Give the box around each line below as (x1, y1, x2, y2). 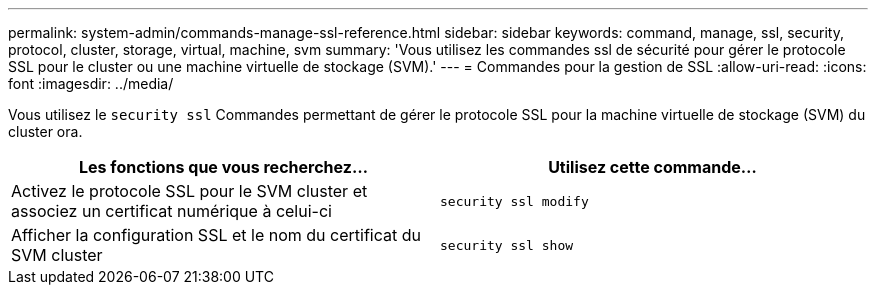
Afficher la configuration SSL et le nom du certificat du (11, 225, 421, 245)
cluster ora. (8, 123, 83, 140)
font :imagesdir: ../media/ (8, 75, 174, 92)
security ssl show (440, 237, 574, 253)
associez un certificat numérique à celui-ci (11, 201, 332, 221)
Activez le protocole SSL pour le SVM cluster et (11, 181, 368, 201)
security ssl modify (440, 193, 589, 209)
